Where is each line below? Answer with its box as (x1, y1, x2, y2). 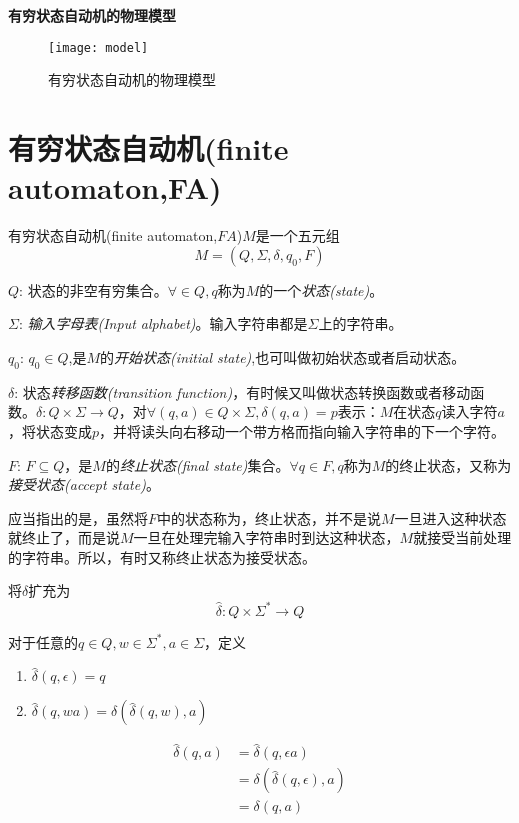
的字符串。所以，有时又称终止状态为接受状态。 (8, 546, 316, 567)
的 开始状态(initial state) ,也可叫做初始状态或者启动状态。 (100, 346, 466, 367)
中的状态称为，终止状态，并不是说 (157, 507, 382, 528)
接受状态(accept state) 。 (8, 474, 160, 495)
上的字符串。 (318, 313, 403, 334)
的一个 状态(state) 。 (259, 279, 384, 300)
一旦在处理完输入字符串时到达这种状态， (133, 527, 400, 548)
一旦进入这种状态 (394, 507, 507, 528)
